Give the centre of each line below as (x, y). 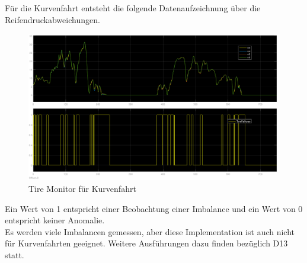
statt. (15, 254)
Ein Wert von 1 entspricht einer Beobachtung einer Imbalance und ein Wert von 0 (154, 208)
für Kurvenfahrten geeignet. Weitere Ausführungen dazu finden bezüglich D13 (146, 243)
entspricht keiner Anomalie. (55, 220)
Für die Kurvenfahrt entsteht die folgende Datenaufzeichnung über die (133, 8)
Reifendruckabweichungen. (52, 19)
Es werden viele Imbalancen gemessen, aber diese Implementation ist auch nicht (150, 231)
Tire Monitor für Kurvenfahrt (82, 188)
